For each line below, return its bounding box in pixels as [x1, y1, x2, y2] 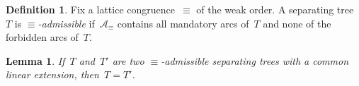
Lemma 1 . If [6, 53, 65, 68]
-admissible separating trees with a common [161, 53, 349, 68]
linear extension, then [6, 67, 99, 82]
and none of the [263, 16, 331, 30]
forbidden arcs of [6, 30, 79, 44]
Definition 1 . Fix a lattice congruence [6, 2, 175, 16]
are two [112, 53, 144, 68]
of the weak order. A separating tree [196, 2, 354, 16]
